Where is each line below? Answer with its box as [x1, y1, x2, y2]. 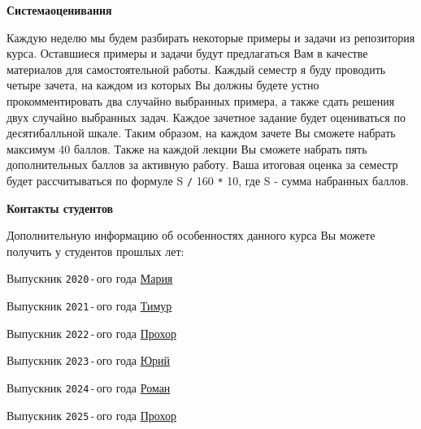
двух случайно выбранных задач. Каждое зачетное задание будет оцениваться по [7, 108, 406, 125]
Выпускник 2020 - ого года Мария [7, 270, 173, 287]
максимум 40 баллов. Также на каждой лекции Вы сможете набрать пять [7, 140, 367, 157]
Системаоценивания [7, 2, 112, 18]
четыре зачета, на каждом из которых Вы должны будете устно [7, 76, 319, 93]
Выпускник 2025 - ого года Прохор [7, 406, 176, 423]
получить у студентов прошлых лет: [7, 242, 184, 259]
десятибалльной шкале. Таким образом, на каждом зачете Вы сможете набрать [7, 124, 396, 141]
